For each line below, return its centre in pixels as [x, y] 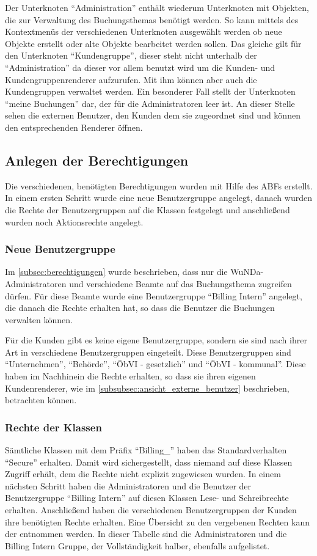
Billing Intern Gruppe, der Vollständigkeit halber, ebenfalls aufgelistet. [137, 545]
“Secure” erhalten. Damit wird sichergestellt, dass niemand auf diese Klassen [149, 462]
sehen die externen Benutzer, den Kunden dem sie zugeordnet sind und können [153, 115]
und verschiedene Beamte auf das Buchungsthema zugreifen [180, 283]
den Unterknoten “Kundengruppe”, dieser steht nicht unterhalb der [131, 55]
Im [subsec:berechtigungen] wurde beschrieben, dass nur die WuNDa [133, 272]
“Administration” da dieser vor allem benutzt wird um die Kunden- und [140, 67]
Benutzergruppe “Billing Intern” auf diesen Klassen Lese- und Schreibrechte [147, 498]
